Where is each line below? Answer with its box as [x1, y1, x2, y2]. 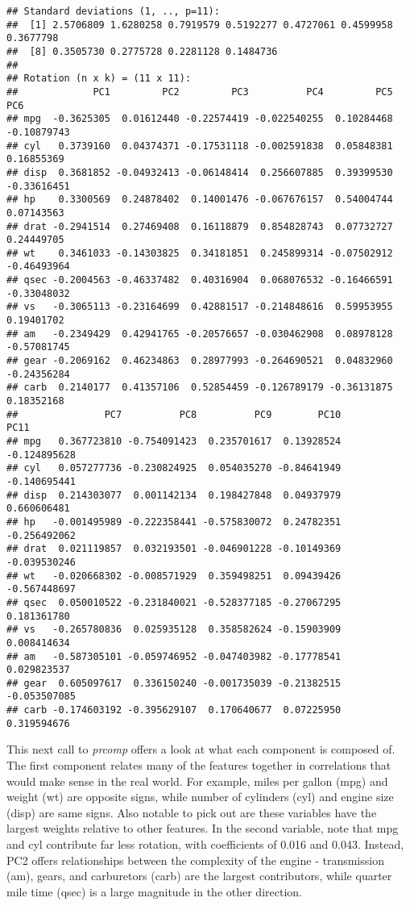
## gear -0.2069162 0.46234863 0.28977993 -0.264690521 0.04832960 [6, 355, 393, 367]
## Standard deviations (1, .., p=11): [6, 6, 220, 17]
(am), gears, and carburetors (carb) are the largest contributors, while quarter [6, 867, 392, 884]
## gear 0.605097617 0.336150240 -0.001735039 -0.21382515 [6, 677, 342, 689]
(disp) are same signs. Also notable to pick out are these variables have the [6, 804, 377, 820]
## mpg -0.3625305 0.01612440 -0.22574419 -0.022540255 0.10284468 [6, 113, 393, 125]
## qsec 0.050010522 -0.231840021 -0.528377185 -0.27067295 [6, 596, 342, 608]
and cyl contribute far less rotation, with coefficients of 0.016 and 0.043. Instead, [6, 836, 404, 852]
